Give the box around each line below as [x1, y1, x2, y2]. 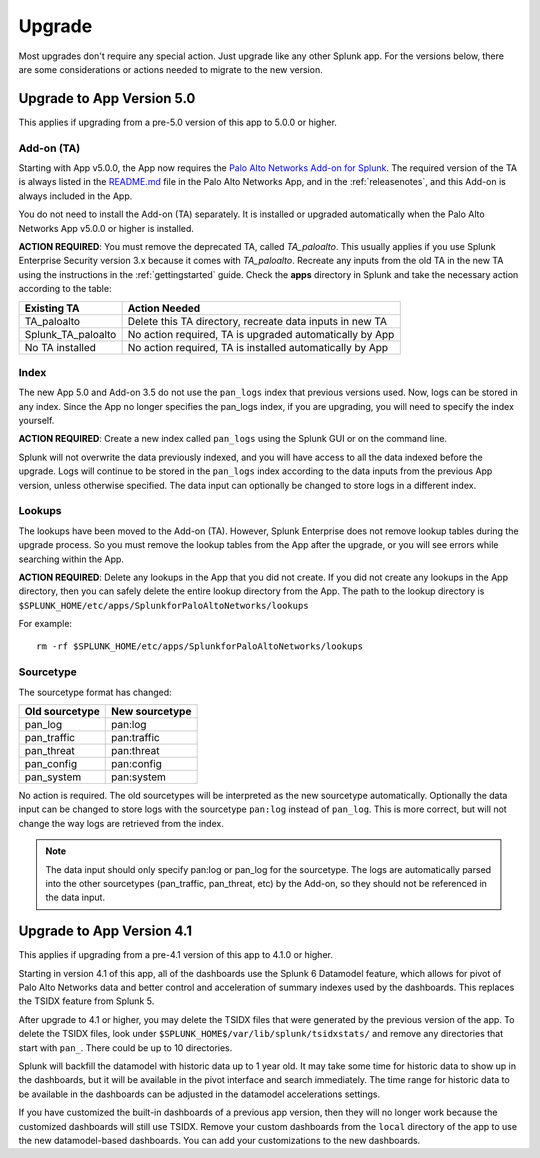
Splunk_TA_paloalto [24, 327, 117, 341]
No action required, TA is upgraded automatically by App [127, 327, 395, 341]
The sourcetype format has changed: [18, 686, 172, 698]
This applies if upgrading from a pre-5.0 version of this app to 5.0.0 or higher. [18, 116, 337, 128]
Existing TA [24, 301, 80, 315]
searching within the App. [18, 553, 125, 565]
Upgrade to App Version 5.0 [18, 90, 196, 107]
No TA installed [24, 340, 97, 354]
